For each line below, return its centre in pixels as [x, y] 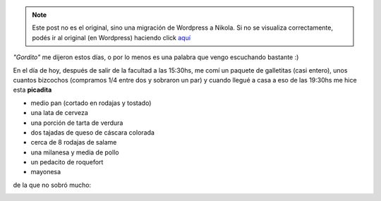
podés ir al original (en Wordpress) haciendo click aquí [111, 37]
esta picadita [32, 90]
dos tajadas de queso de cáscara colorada [93, 132]
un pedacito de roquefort [67, 162]
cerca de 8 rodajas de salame [74, 142]
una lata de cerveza [59, 113]
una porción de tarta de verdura [77, 123]
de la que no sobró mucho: [52, 185]
